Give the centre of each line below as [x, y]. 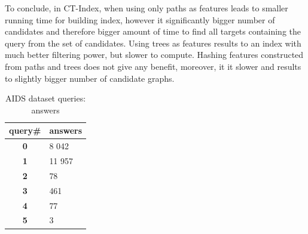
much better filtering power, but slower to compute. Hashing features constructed [154, 55]
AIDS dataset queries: [45, 98]
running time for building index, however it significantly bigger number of [140, 19]
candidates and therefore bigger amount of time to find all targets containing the [153, 31]
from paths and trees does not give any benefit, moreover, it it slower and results [153, 66]
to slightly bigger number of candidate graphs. [90, 78]
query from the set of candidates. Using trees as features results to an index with [153, 43]
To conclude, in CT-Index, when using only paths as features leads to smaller [147, 8]
